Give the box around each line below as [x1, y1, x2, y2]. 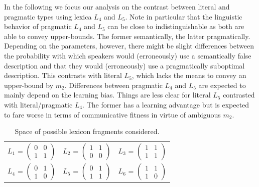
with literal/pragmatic [4, 99, 73, 109]
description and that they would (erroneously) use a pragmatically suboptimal [4, 60, 245, 70]
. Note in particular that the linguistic [125, 11, 242, 21]
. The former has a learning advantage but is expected [82, 99, 249, 109]
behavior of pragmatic [4, 21, 72, 31]
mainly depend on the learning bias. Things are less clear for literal [4, 89, 211, 100]
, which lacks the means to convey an [132, 70, 246, 80]
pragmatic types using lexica [4, 11, 92, 21]
